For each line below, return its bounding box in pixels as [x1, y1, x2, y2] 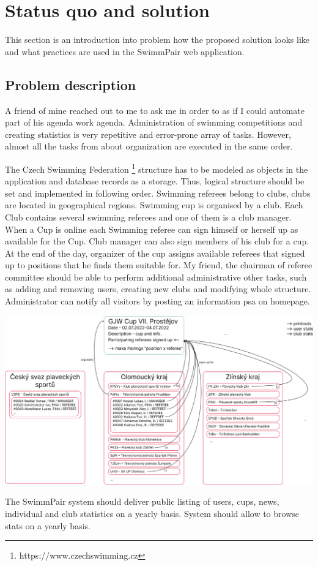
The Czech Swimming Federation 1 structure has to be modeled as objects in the [5, 160, 308, 175]
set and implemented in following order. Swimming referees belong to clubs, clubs [5, 186, 311, 199]
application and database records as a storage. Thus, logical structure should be [5, 175, 305, 187]
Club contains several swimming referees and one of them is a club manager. [5, 210, 292, 223]
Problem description [5, 75, 136, 94]
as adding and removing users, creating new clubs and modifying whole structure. [5, 282, 311, 295]
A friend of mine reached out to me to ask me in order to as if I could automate [5, 104, 305, 116]
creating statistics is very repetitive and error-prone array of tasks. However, [5, 127, 291, 140]
